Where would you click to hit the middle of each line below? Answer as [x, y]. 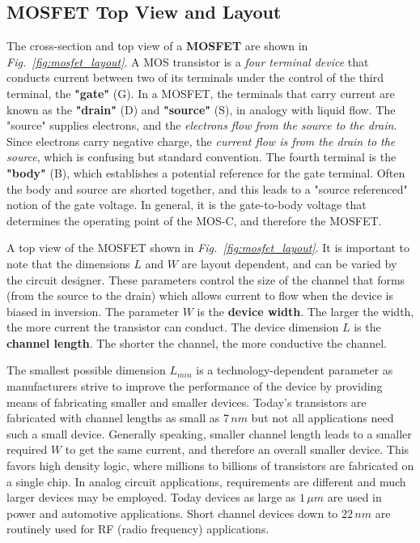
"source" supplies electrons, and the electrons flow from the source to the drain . [202, 125]
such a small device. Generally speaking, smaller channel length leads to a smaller [209, 433]
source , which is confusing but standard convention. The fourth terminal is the [202, 157]
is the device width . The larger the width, [305, 311]
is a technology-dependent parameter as [295, 370]
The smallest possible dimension [86, 370]
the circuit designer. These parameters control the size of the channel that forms [206, 279]
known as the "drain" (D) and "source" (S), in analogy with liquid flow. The [201, 109]
